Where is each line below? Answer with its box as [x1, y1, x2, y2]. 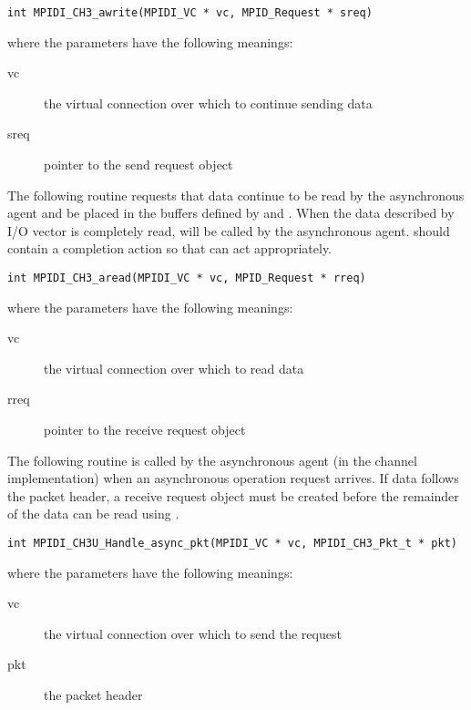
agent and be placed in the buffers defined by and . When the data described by [7, 203, 455, 222]
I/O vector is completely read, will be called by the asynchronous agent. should [7, 221, 450, 240]
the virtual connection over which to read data [44, 358, 304, 377]
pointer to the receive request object [44, 420, 246, 439]
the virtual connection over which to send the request [44, 623, 342, 643]
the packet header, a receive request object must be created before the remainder [7, 486, 459, 505]
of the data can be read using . [7, 504, 179, 523]
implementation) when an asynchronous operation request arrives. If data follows [7, 468, 459, 488]
